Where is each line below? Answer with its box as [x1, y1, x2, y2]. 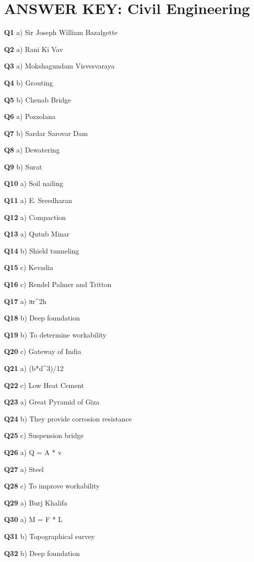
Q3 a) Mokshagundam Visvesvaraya [4, 60, 115, 71]
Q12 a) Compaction [4, 211, 66, 222]
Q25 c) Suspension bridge [4, 430, 84, 440]
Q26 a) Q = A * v [4, 446, 62, 457]
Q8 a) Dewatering [4, 144, 60, 155]
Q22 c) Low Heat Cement [4, 379, 84, 390]
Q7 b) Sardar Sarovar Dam [4, 127, 88, 138]
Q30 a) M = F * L [4, 514, 63, 524]
